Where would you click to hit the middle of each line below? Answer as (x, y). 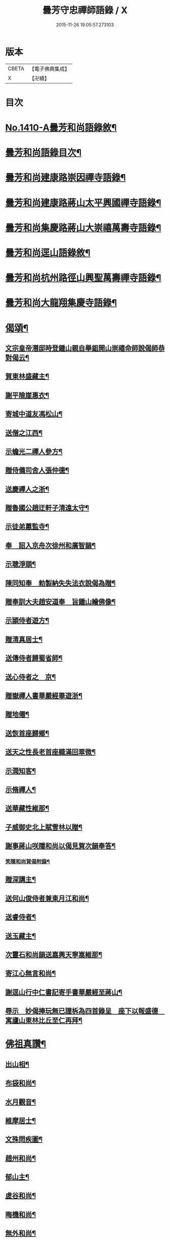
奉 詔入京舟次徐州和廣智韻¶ (51, 545)
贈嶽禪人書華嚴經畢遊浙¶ (44, 695)
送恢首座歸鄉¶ (27, 733)
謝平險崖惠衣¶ (27, 395)
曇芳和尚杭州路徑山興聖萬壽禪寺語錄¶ (83, 278)
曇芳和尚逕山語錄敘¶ (48, 253)
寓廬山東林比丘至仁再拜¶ (44, 1021)
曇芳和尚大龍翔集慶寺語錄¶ (61, 303)
